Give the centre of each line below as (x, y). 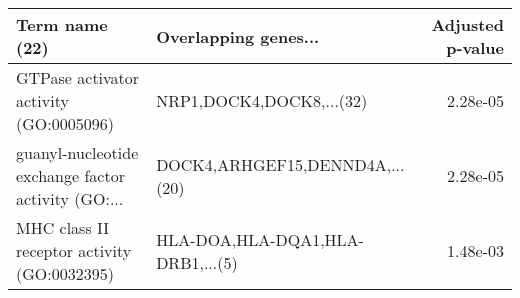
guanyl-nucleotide (77, 152)
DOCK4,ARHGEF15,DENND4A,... (280, 164)
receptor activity (74, 250)
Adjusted (467, 24)
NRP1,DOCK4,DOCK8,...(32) (262, 100)
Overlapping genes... (238, 36)
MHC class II (63, 227)
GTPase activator (78, 77)
